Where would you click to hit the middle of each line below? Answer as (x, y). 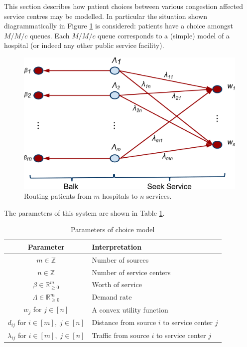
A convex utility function (130, 309)
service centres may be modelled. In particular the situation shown (106, 16)
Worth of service (117, 284)
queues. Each (50, 35)
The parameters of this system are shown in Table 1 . (84, 212)
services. (159, 196)
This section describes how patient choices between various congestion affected (124, 6)
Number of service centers (131, 272)
